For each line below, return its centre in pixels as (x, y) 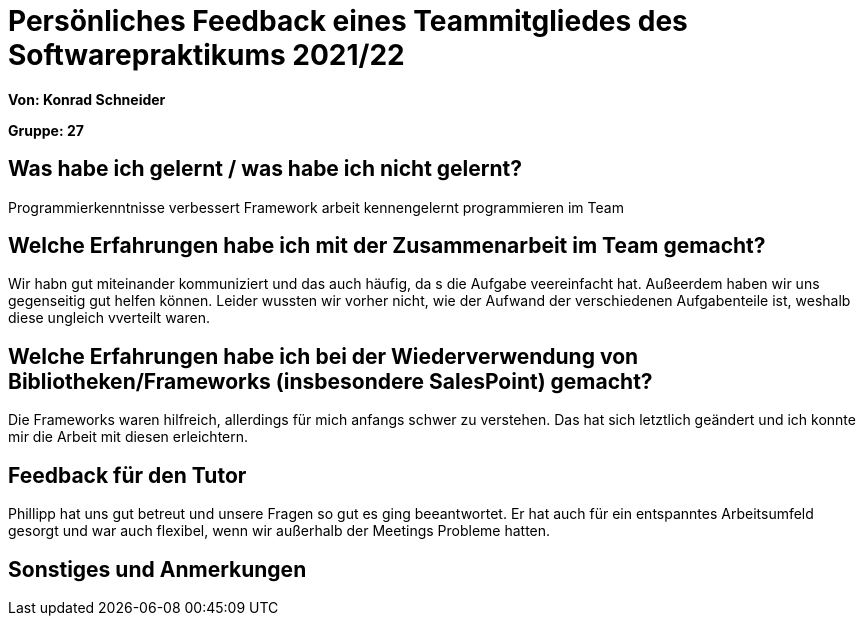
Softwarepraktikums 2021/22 (206, 55)
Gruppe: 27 (46, 130)
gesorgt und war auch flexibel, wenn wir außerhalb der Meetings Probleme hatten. (279, 531)
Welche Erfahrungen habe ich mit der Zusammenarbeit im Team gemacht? (387, 246)
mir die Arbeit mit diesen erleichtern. (128, 437)
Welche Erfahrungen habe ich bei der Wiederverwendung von (323, 356)
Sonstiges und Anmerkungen (157, 569)
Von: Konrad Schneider (87, 99)
